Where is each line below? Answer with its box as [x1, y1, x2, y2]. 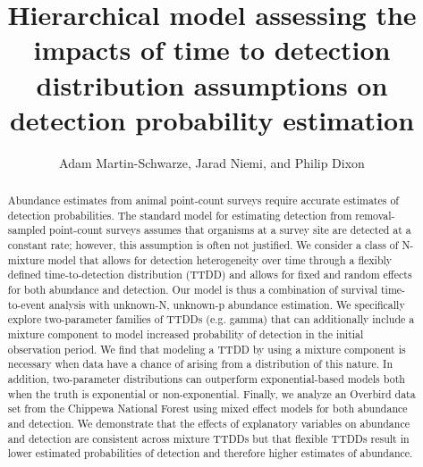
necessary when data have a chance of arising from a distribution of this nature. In [7, 356, 393, 371]
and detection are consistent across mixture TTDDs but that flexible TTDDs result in [7, 430, 410, 446]
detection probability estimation [9, 101, 415, 138]
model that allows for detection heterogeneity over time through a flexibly [47, 252, 393, 267]
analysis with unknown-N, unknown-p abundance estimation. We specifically [48, 296, 405, 312]
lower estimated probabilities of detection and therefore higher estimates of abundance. [7, 446, 413, 461]
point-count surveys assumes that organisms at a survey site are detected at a [49, 222, 411, 238]
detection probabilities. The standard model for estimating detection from [7, 207, 352, 222]
